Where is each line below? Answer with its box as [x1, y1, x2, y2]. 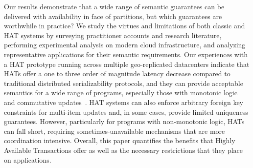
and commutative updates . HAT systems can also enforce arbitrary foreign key [4, 97, 244, 107]
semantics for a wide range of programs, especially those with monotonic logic [4, 87, 237, 98]
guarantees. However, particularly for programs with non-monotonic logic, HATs [4, 116, 245, 126]
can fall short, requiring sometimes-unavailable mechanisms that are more [4, 126, 225, 136]
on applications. [4, 154, 51, 165]
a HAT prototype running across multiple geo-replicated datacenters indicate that [4, 59, 250, 69]
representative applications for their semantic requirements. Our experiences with [4, 49, 248, 59]
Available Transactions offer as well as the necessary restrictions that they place [4, 145, 243, 155]
